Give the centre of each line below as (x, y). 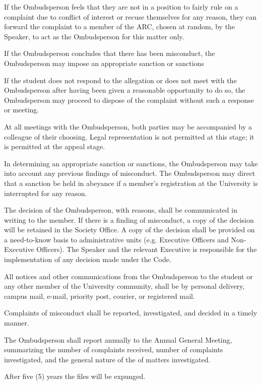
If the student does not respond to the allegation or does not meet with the (120, 80)
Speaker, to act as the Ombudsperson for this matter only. (94, 36)
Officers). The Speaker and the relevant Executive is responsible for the (147, 249)
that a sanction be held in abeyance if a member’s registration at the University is (131, 183)
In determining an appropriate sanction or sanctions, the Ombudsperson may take (131, 163)
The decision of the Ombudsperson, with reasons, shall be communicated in (121, 210)
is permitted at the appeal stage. (55, 146)
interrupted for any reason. (46, 193)
